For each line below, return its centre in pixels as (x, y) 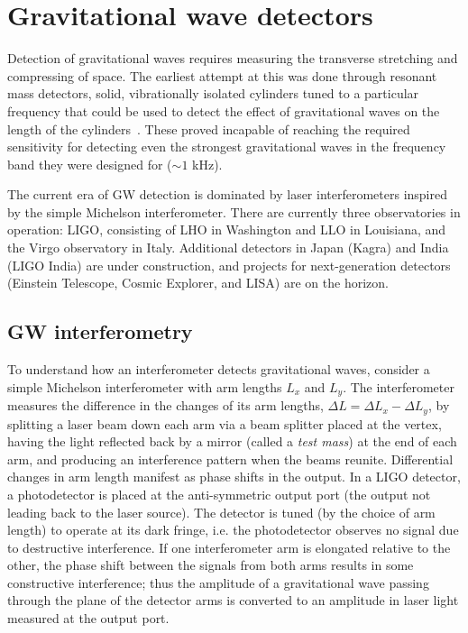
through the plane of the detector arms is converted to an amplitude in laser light (233, 600)
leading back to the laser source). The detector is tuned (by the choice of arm (221, 512)
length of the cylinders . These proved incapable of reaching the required (209, 128)
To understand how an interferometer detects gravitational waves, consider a (219, 369)
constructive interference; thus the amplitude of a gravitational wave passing (218, 582)
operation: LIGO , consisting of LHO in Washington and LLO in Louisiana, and (227, 229)
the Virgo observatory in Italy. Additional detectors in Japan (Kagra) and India (228, 248)
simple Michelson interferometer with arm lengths (145, 386)
